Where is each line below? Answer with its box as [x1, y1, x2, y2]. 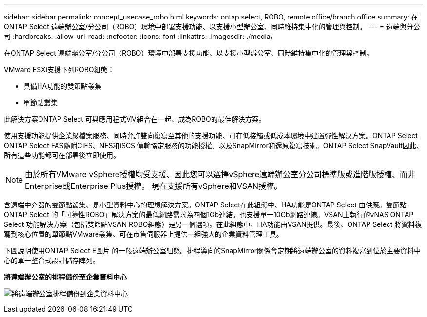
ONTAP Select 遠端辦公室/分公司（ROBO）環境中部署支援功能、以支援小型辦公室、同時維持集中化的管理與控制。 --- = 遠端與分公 [4, 22, 420, 31]
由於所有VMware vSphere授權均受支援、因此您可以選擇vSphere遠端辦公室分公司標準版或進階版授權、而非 [25, 169, 416, 179]
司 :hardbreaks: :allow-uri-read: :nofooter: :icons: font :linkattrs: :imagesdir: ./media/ [4, 32, 273, 40]
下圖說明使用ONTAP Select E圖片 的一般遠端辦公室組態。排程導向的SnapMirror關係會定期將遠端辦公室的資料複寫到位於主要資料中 [4, 246, 421, 255]
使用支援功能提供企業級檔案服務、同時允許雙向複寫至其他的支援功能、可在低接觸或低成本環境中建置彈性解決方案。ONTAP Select [4, 131, 418, 140]
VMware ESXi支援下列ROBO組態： [4, 65, 115, 74]
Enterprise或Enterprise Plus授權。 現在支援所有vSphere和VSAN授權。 [25, 181, 282, 191]
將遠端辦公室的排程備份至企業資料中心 [4, 273, 127, 281]
